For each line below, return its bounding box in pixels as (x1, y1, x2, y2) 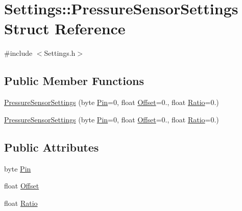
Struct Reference (4, 18, 126, 39)
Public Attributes (4, 139, 99, 155)
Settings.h (44, 48, 76, 58)
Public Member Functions (4, 73, 144, 89)
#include (4, 48, 33, 58)
